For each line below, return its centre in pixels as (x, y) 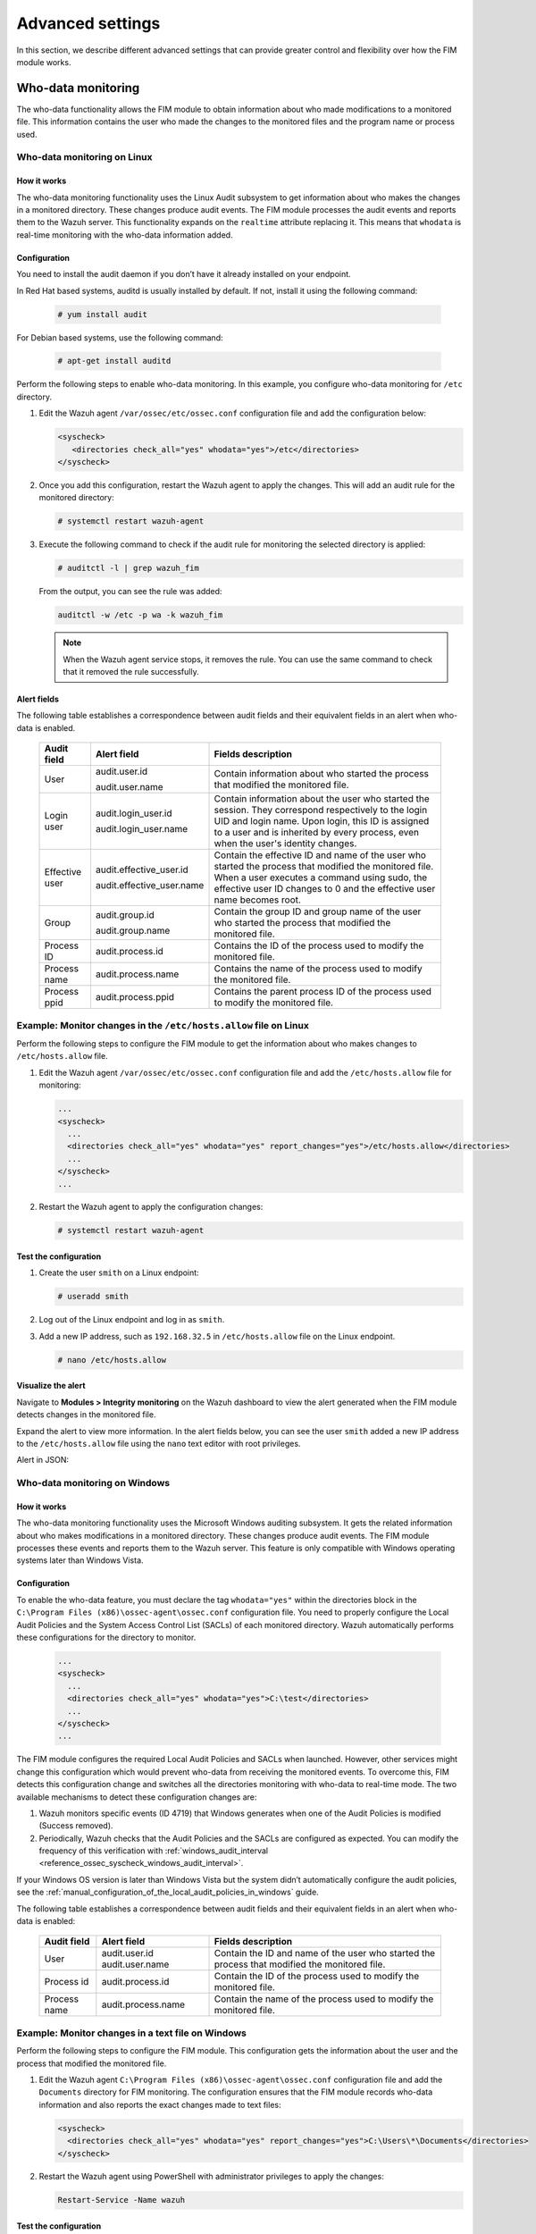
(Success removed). (76, 1826)
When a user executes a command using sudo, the (321, 878)
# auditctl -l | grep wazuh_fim (129, 568)
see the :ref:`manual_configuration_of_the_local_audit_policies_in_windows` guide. (167, 1892)
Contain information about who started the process (321, 774)
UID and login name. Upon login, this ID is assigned (322, 821)
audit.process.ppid (134, 997)
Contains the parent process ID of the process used (323, 992)
